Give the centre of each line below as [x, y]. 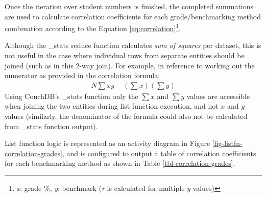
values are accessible [218, 96]
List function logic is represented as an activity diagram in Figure [107, 143]
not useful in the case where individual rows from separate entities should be [125, 55]
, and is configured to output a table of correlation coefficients [159, 153]
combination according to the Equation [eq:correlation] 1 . [93, 27]
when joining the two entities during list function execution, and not [112, 106]
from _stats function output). [51, 126]
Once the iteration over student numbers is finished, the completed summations [129, 6]
